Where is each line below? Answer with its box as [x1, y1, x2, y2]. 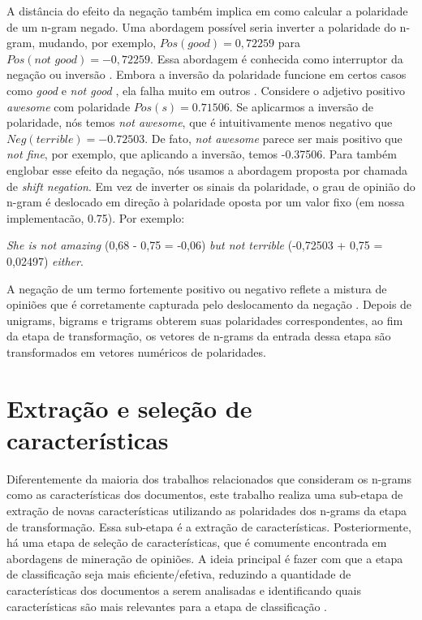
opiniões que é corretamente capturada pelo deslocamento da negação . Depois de [6, 296, 412, 313]
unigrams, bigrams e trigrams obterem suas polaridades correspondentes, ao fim [6, 311, 403, 328]
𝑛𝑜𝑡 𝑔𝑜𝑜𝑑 [34, 54, 78, 66]
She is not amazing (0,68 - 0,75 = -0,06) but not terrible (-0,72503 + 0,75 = [6, 236, 383, 254]
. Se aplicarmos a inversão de [229, 98, 373, 115]
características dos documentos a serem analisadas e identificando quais [6, 581, 362, 598]
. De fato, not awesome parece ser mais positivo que [144, 129, 403, 146]
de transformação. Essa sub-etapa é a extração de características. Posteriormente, [6, 518, 411, 535]
